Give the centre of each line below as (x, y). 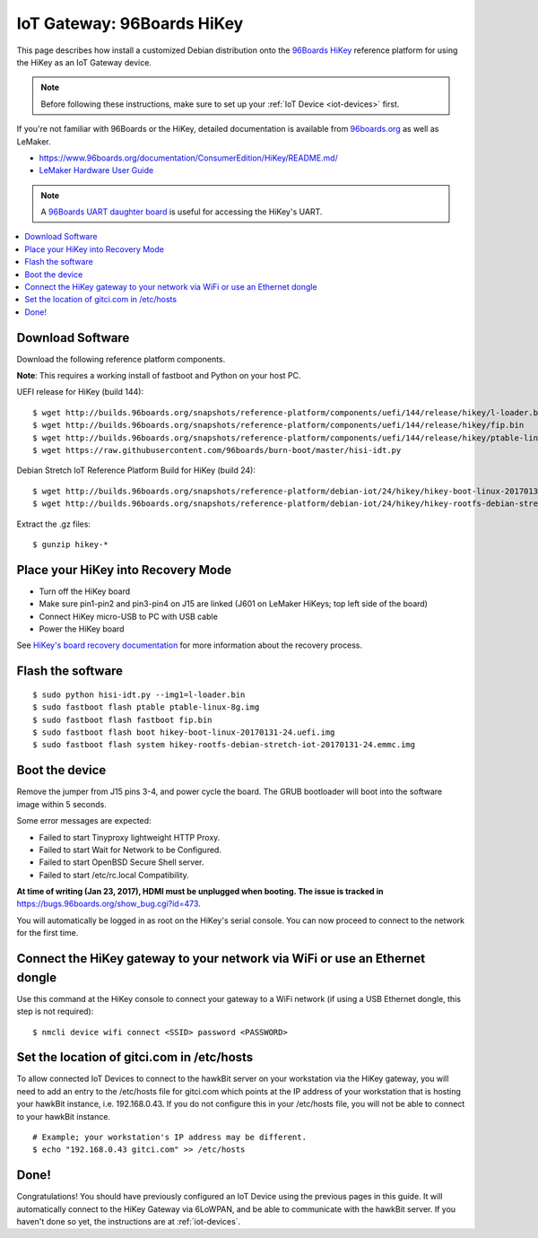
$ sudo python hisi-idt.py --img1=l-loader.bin (139, 694)
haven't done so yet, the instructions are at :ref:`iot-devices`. (129, 1222)
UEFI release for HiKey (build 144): (80, 392)
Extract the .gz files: (54, 524)
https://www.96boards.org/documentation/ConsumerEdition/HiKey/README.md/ (188, 158)
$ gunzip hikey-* (70, 544)
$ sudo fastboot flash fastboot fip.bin (122, 719)
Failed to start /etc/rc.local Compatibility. (114, 875)
